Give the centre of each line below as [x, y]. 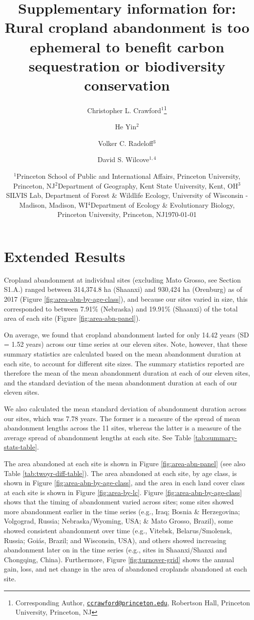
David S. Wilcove [123, 159]
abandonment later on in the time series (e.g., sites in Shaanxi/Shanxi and [116, 550]
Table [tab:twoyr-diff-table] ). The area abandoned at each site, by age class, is [120, 473]
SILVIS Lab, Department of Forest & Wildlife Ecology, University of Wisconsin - [127, 195]
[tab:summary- [215, 437]
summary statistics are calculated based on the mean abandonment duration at [123, 353]
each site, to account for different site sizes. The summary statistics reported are [124, 363]
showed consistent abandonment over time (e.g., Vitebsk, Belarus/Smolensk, [118, 531]
